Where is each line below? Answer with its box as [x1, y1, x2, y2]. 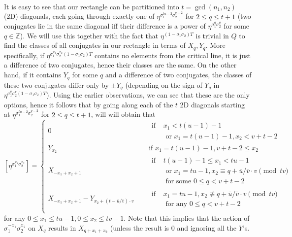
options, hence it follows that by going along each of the [4, 99, 173, 109]
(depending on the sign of [125, 79, 202, 90]
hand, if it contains [4, 69, 61, 80]
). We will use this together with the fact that [20, 30, 159, 40]
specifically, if [4, 50, 44, 60]
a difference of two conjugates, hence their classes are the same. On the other [4, 60, 237, 70]
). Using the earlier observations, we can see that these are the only [46, 89, 250, 100]
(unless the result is [110, 222, 169, 233]
